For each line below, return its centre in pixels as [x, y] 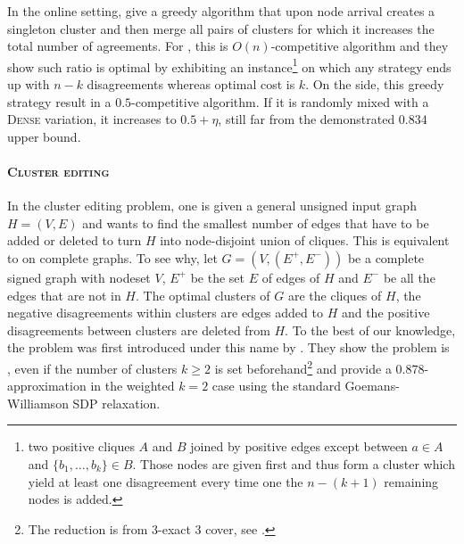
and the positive [385, 313]
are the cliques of [335, 295]
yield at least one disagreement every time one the [166, 481]
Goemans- [372, 386]
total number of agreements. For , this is [118, 46]
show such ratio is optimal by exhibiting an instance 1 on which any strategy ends [229, 65]
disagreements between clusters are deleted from [139, 330]
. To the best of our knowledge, [370, 330]
